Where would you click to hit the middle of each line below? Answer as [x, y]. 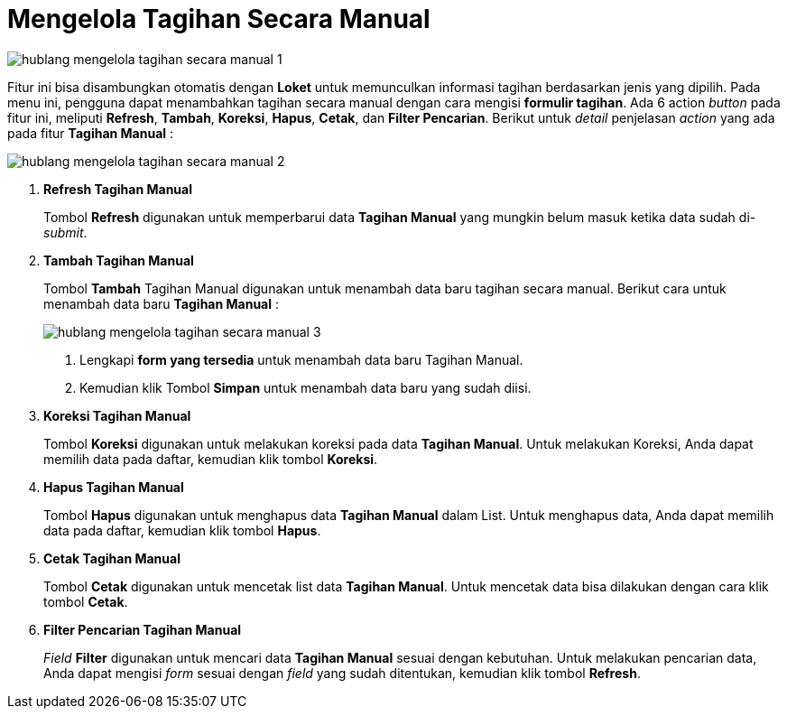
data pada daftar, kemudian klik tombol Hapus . [182, 530]
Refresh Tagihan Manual [118, 189]
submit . [65, 232]
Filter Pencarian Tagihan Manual [143, 629]
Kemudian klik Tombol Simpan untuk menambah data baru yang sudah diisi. [306, 387]
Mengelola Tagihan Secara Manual [219, 19]
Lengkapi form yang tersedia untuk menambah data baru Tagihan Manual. [301, 359]
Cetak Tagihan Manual [112, 558]
